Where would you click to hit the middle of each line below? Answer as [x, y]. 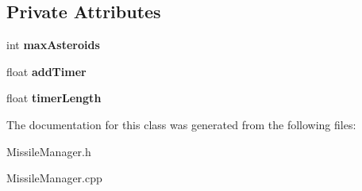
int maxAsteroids [53, 45]
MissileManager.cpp [54, 178]
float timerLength [54, 98]
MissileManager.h [49, 151]
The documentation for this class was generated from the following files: [181, 124]
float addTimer [46, 71]
